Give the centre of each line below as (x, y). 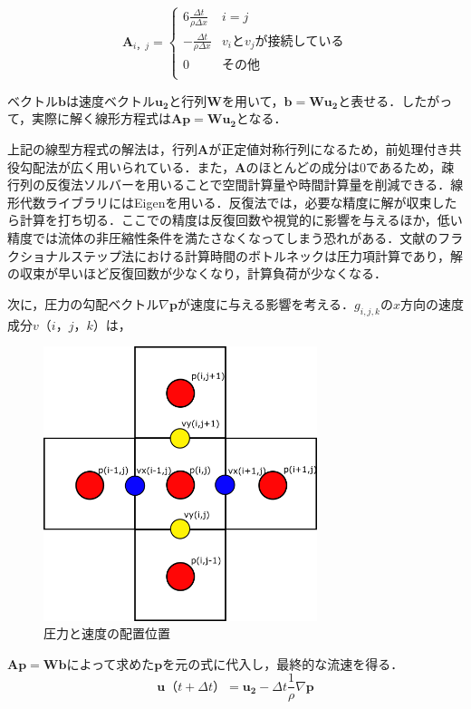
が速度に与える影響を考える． (266, 303)
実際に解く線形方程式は (102, 118)
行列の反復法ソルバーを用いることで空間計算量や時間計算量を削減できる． (229, 185)
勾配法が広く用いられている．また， (127, 166)
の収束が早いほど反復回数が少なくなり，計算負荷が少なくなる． (197, 273)
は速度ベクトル (110, 100)
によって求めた (111, 663)
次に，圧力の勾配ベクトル (83, 303)
